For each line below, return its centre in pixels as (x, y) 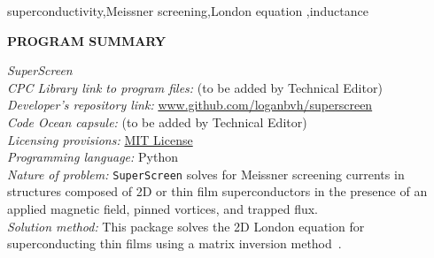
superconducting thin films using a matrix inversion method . (174, 243)
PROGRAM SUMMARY (87, 40)
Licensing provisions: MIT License (100, 139)
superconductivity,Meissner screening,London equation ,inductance (188, 11)
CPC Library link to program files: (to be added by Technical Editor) (195, 87)
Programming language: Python (93, 157)
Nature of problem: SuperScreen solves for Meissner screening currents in (206, 174)
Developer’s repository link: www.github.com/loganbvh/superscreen (190, 105)
